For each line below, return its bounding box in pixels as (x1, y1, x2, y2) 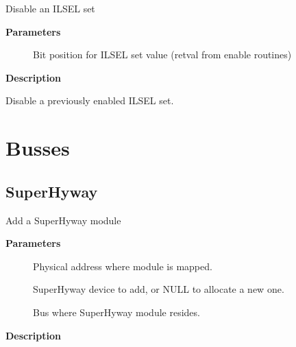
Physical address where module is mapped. (33, 259, 212, 273)
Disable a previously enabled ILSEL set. (5, 93, 174, 108)
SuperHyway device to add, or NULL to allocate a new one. (33, 282, 284, 296)
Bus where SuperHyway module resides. (33, 304, 200, 319)
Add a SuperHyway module (5, 213, 121, 227)
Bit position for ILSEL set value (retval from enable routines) (33, 47, 292, 62)
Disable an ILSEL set (5, 1, 95, 15)
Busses (5, 134, 70, 162)
